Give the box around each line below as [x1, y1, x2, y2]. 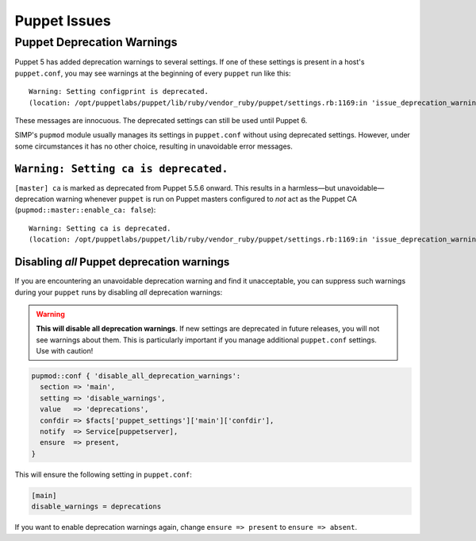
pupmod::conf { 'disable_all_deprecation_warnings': [31, 372, 241, 381]
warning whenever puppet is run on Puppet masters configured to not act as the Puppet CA [56, 195, 357, 204]
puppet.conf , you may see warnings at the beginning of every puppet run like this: [14, 68, 291, 78]
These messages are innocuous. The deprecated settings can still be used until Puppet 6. [14, 115, 308, 125]
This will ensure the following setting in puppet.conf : [14, 470, 192, 479]
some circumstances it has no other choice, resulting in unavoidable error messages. [14, 141, 294, 151]
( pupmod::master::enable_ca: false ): [14, 205, 156, 214]
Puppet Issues [14, 12, 111, 29]
